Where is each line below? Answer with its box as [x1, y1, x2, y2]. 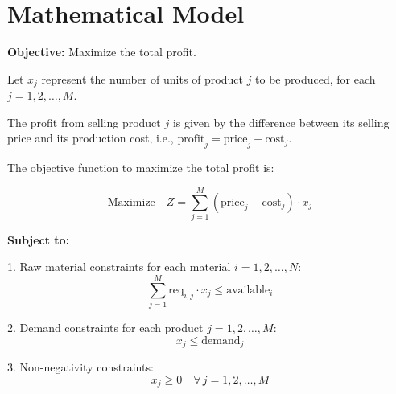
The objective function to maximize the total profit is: [7, 159, 274, 176]
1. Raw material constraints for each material [7, 258, 231, 275]
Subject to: [7, 231, 70, 248]
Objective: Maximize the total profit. [7, 43, 196, 60]
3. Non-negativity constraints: [7, 359, 154, 376]
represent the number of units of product [41, 70, 243, 87]
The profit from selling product [7, 113, 161, 130]
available [226, 284, 270, 296]
